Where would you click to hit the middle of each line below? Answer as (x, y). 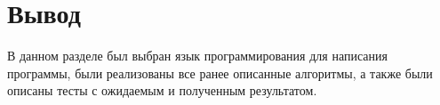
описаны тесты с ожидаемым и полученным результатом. (162, 90)
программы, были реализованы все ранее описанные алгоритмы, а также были (220, 73)
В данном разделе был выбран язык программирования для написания (197, 56)
